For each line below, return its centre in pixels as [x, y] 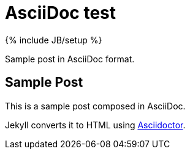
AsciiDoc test [61, 13]
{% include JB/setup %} [54, 40]
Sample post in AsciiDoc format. [70, 59]
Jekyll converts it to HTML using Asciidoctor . [95, 125]
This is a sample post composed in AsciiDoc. [95, 106]
